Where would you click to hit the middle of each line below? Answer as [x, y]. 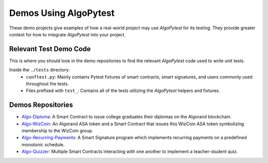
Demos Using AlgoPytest [62, 13]
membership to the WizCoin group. [58, 131]
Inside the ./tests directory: [39, 70]
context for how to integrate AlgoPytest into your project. [67, 34]
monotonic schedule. [43, 145]
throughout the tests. [47, 84]
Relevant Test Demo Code [50, 49]
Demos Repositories [41, 105]
